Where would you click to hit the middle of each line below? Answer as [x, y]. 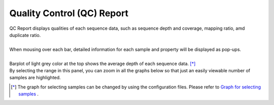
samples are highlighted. [35, 78]
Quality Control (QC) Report [69, 13]
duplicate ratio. [25, 35]
